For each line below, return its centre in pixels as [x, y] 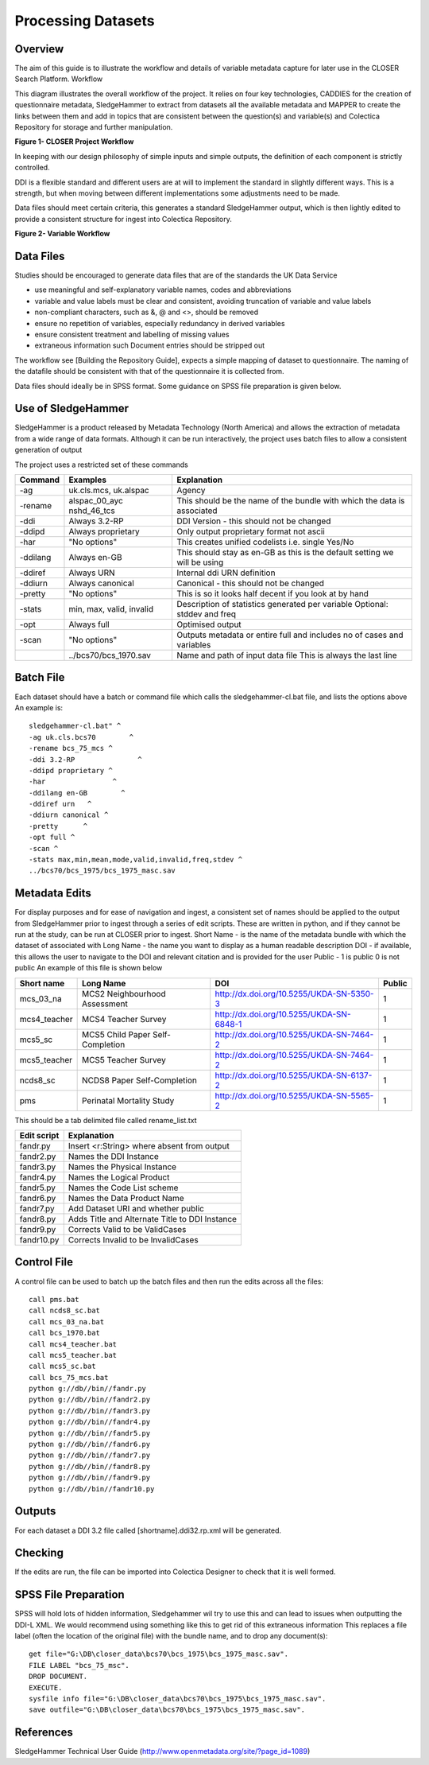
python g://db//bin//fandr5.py [90, 1433]
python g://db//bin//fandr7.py [90, 1455]
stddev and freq [206, 614]
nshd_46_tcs [92, 511]
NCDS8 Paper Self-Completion [139, 1080]
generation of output [48, 450]
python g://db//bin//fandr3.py [90, 1411]
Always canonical [101, 583]
